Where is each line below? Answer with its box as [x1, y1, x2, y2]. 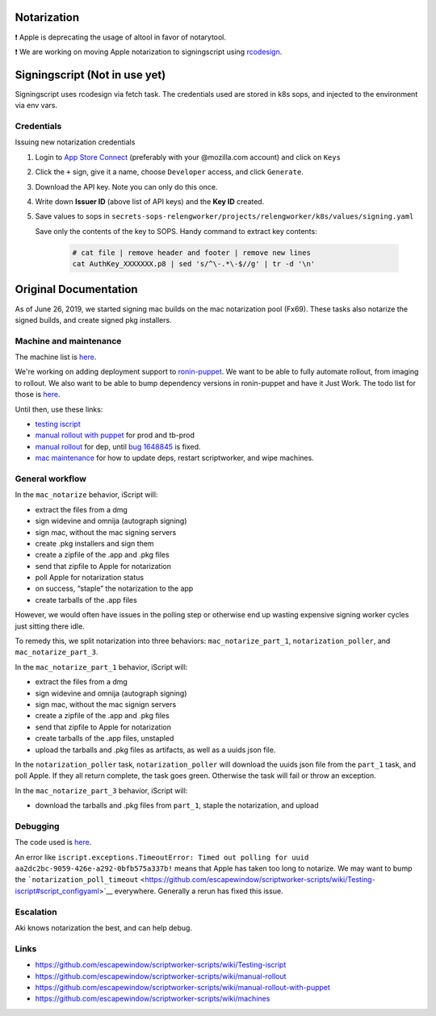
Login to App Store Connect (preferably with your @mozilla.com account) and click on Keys [35, 152, 341, 161]
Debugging [15, 820, 60, 831]
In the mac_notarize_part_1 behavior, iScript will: [15, 662, 188, 671]
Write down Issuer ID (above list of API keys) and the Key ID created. [35, 196, 265, 206]
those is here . [15, 390, 61, 399]
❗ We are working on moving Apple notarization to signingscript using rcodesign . [15, 47, 283, 56]
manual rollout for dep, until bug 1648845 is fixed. [35, 441, 201, 451]
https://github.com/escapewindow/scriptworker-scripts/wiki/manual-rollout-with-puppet [35, 982, 331, 992]
